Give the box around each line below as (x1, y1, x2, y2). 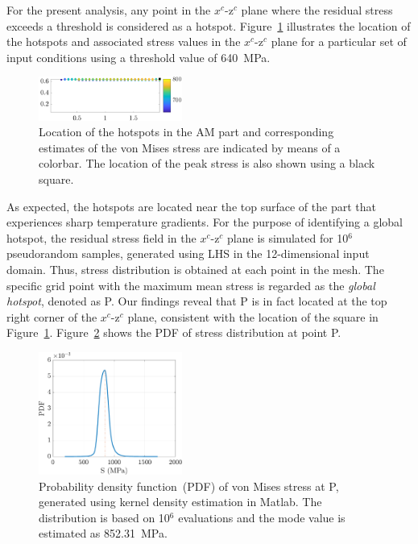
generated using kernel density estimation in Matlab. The (39, 493, 322, 510)
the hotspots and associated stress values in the (6, 33, 241, 50)
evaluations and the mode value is (178, 509, 346, 525)
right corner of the (6, 308, 97, 325)
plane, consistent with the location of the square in (127, 308, 379, 325)
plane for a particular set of (271, 33, 407, 50)
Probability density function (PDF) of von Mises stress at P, (39, 477, 339, 494)
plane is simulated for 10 (227, 229, 349, 246)
